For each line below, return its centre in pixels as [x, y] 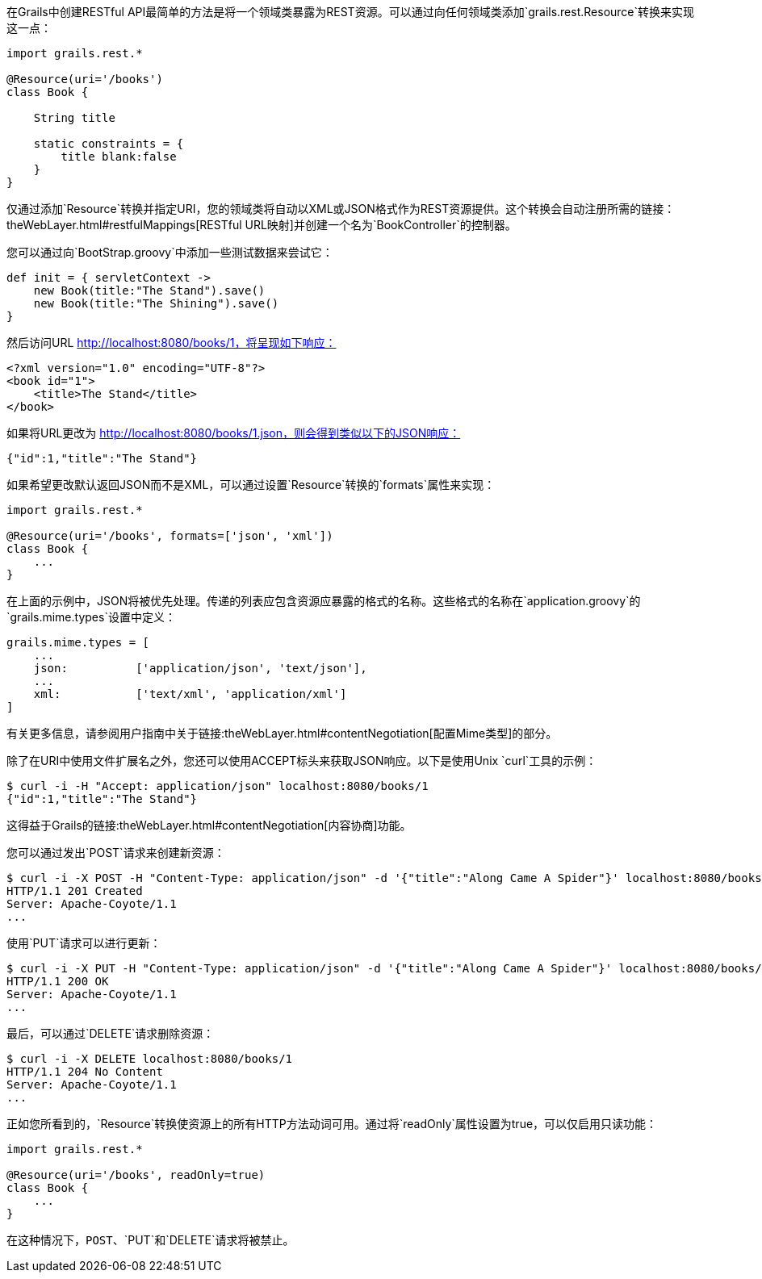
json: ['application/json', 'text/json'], [200, 668]
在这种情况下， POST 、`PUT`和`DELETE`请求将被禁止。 [151, 1240]
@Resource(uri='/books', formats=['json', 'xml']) [170, 536]
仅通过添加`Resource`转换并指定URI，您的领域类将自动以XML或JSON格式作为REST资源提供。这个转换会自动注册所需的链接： [341, 209]
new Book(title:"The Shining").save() [156, 303]
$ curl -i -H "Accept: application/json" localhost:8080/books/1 [218, 786]
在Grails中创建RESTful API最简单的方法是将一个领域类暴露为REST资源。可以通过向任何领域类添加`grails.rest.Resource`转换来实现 [351, 12]
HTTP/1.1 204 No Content [85, 1072]
